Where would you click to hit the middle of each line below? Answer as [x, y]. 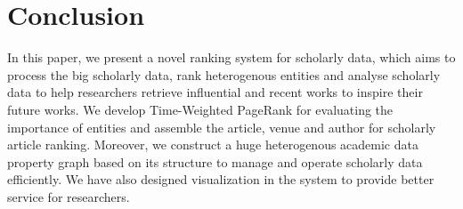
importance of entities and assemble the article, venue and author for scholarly [222, 127]
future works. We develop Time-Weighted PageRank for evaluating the [200, 109]
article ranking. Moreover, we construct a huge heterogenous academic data [213, 145]
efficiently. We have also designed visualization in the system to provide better [221, 179]
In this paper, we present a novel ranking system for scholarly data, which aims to [231, 57]
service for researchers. [69, 196]
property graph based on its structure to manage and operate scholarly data [215, 161]
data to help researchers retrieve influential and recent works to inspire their [215, 92]
